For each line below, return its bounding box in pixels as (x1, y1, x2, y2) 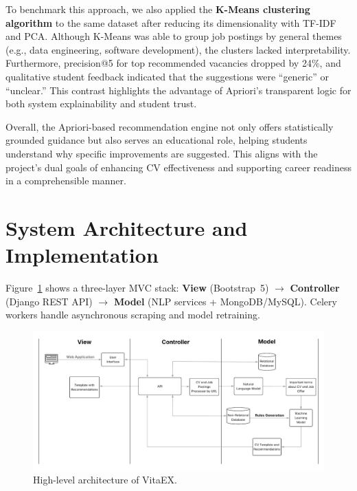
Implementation (5, 241, 159, 269)
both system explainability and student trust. (5, 96, 197, 111)
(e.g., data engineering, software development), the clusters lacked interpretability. (5, 42, 351, 56)
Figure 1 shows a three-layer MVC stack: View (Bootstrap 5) (5, 281, 269, 295)
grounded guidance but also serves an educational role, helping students (5, 133, 308, 147)
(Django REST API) (5, 294, 93, 308)
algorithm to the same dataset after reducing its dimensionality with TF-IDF (5, 15, 336, 30)
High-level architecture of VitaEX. (33, 472, 177, 486)
